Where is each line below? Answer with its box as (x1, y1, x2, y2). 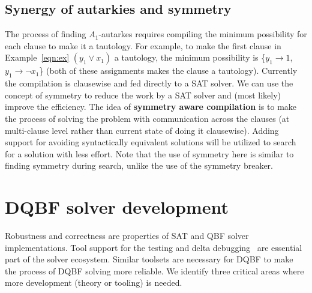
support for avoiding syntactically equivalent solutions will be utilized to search (5, 136, 296, 148)
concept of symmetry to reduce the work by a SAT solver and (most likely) (5, 88, 281, 101)
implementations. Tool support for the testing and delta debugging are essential (5, 241, 302, 253)
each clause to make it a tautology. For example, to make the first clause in (5, 39, 281, 52)
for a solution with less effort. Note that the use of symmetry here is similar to (5, 147, 294, 160)
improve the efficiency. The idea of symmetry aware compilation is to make (5, 100, 297, 113)
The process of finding (5, 28, 86, 40)
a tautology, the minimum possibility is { (114, 51, 266, 64)
